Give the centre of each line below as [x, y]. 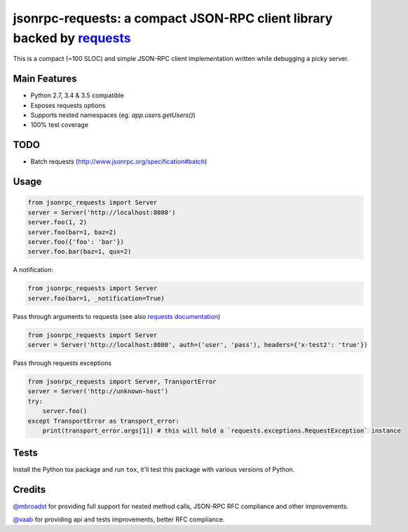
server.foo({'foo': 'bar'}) [76, 241]
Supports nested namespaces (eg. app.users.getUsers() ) [113, 115]
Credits [29, 490]
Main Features [45, 79]
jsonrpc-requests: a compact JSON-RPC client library [173, 18]
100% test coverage [60, 125]
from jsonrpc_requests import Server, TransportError [122, 381]
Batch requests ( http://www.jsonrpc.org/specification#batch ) [119, 162]
